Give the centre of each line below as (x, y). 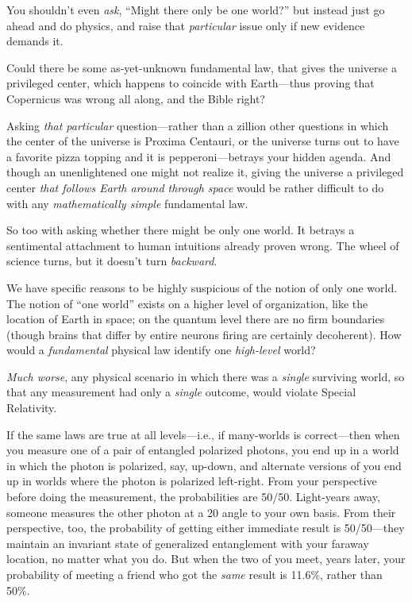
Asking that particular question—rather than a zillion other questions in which (198, 125)
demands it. (35, 41)
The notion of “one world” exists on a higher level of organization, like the (187, 303)
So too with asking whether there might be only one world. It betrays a (181, 230)
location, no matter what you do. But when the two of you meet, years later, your (206, 559)
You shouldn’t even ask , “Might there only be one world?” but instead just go (196, 10)
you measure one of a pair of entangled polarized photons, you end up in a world (203, 450)
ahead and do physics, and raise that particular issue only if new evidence (186, 25)
